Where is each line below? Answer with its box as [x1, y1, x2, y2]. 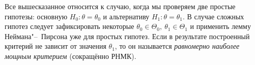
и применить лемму [190, 21, 251, 31]
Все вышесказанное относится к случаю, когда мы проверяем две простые [5, 1, 236, 11]
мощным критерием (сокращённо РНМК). [5, 50, 136, 61]
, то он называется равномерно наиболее [115, 41, 240, 51]
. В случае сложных [183, 11, 244, 21]
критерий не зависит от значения [5, 41, 106, 51]
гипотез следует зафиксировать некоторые [5, 21, 134, 31]
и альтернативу [103, 11, 150, 21]
